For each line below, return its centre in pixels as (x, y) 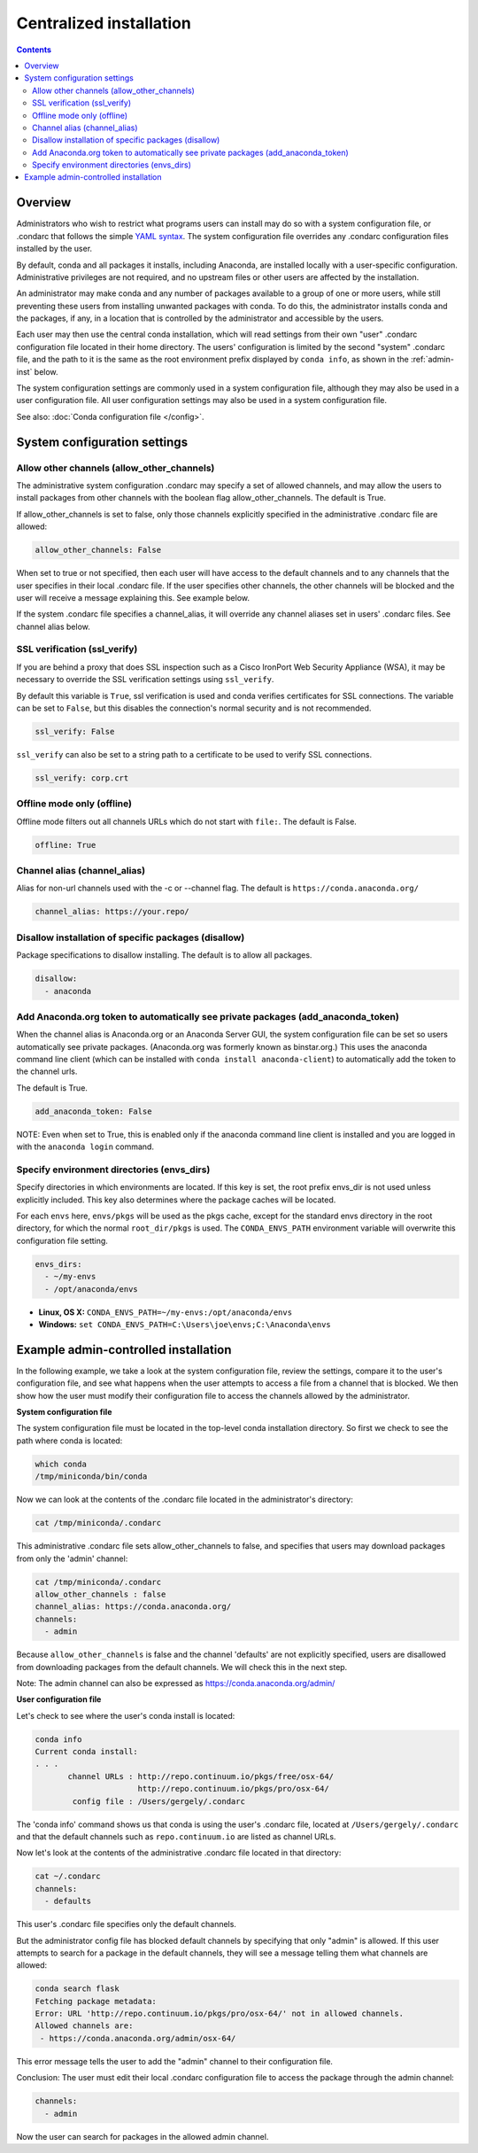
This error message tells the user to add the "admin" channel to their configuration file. (175, 2061)
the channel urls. (47, 1071)
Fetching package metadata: (96, 2001)
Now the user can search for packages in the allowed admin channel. (143, 2136)
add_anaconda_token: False (93, 1111)
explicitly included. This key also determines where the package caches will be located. (176, 1200)
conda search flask (77, 1989)
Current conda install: (87, 1752)
